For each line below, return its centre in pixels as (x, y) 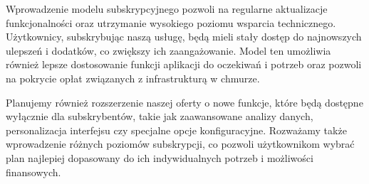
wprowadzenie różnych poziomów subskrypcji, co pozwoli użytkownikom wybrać (180, 144)
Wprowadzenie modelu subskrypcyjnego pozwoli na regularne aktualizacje (167, 9)
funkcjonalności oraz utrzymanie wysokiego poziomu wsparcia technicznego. (171, 22)
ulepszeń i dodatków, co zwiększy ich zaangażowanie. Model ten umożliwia (168, 50)
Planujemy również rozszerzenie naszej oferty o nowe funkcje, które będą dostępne (184, 102)
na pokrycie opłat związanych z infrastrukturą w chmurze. (133, 78)
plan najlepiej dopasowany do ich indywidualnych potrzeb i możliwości (160, 157)
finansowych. (33, 172)
